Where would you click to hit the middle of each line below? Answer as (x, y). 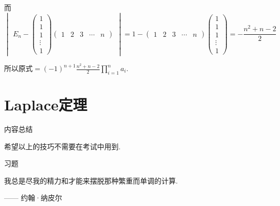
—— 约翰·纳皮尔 (33, 198)
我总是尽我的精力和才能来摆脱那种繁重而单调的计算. (91, 180)
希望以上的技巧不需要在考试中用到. (62, 146)
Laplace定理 (46, 104)
